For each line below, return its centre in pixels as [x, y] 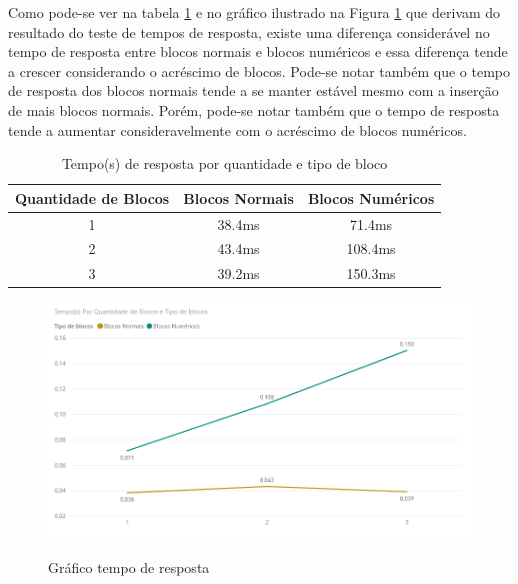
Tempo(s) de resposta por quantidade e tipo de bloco [224, 163]
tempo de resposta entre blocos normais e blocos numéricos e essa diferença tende [258, 51]
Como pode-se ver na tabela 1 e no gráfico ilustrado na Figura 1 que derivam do [254, 12]
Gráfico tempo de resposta [129, 566]
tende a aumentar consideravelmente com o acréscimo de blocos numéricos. [237, 129]
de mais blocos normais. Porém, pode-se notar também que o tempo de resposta [254, 109]
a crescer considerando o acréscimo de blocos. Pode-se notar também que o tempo [259, 70]
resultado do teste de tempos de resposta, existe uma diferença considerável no [249, 31]
